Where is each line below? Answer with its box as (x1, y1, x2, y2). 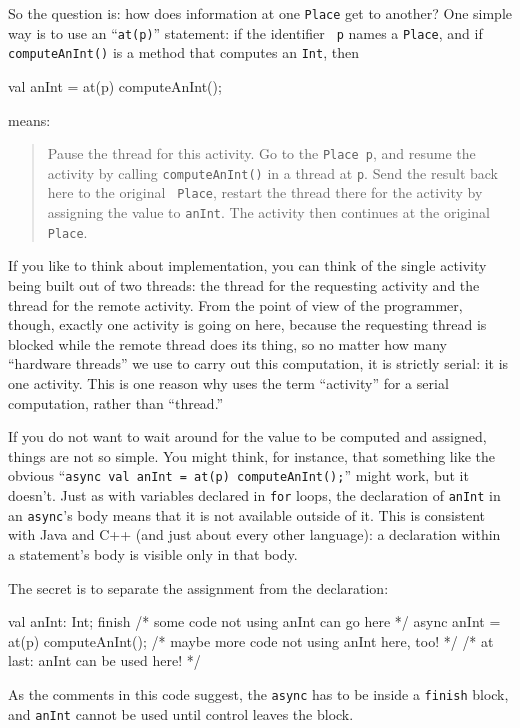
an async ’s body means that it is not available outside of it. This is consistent (8, 504, 486, 525)
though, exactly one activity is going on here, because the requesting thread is (8, 314, 487, 335)
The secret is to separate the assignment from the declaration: (8, 577, 389, 598)
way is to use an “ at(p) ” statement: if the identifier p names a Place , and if (8, 22, 483, 43)
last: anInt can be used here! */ (8, 650, 201, 671)
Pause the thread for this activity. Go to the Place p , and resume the (47, 143, 476, 164)
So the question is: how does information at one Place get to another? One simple (8, 3, 513, 23)
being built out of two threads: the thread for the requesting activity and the (8, 275, 480, 296)
